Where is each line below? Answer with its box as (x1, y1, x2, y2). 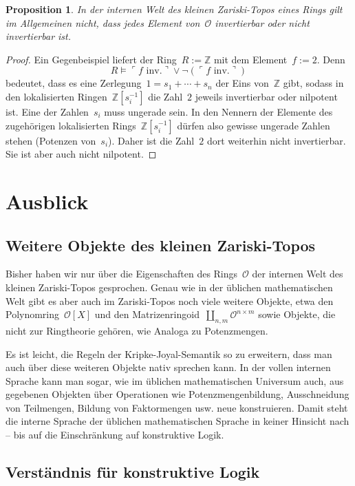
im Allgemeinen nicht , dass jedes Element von (6, 15, 200, 30)
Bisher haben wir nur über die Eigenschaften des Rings (6, 266, 238, 281)
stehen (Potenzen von (6, 133, 96, 147)
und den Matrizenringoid (94, 307, 200, 321)
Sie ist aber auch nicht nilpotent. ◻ (6, 147, 157, 161)
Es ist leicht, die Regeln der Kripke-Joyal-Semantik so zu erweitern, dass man (6, 346, 332, 361)
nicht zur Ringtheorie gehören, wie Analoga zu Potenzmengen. (6, 323, 268, 337)
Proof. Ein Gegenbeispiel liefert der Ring (6, 52, 177, 66)
